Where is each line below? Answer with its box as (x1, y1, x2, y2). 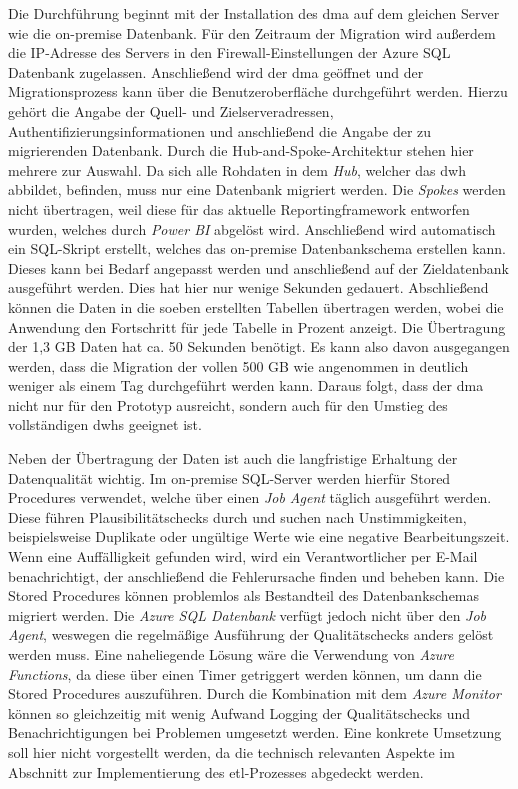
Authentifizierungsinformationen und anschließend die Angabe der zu (8, 120, 432, 141)
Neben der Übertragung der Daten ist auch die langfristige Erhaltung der (8, 448, 458, 469)
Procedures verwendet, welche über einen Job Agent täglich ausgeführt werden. (8, 487, 492, 508)
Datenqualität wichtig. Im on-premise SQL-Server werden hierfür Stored (8, 467, 451, 488)
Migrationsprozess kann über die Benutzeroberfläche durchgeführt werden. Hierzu (8, 81, 508, 102)
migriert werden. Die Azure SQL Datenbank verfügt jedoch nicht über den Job (8, 604, 487, 625)
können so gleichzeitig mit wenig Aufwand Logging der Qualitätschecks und (8, 702, 471, 723)
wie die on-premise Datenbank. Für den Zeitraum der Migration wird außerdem (8, 22, 496, 43)
